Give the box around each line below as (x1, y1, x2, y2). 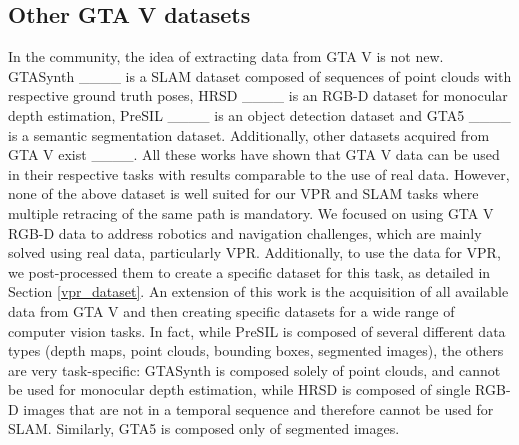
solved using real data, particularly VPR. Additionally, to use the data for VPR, (8, 242, 501, 263)
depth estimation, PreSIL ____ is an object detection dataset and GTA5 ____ (8, 104, 511, 125)
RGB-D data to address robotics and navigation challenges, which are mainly (8, 222, 482, 243)
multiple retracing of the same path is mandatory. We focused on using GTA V (8, 202, 494, 223)
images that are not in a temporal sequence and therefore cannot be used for (23, 398, 494, 419)
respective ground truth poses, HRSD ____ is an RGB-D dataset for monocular (8, 85, 508, 106)
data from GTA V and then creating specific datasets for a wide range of (8, 300, 455, 321)
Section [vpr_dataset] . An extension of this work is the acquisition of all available (8, 281, 509, 302)
